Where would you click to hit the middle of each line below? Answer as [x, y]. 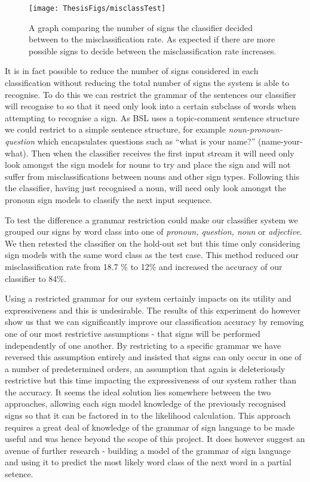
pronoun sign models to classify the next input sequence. [108, 199]
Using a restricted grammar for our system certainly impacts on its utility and [148, 298]
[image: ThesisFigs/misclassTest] [97, 8]
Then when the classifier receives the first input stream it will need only [163, 153]
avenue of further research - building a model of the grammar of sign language [148, 450]
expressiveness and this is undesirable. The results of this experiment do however [153, 310]
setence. [19, 474]
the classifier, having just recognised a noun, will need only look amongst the [146, 188]
